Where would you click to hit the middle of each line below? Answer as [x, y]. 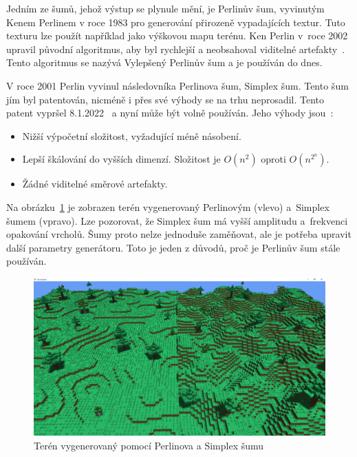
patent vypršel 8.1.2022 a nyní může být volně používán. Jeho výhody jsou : [170, 113]
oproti [273, 159]
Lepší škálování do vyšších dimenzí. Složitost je [121, 159]
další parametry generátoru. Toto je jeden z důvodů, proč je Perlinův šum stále [173, 247]
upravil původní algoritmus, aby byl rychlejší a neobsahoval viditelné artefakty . [176, 49]
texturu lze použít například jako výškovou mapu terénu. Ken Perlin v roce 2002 [177, 35]
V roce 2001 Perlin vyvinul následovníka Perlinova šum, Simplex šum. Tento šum [177, 85]
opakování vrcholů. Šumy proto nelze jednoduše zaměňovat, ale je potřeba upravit [179, 234]
